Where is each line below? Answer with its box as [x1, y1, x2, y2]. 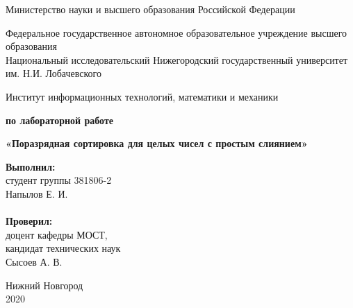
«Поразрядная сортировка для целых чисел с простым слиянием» [6, 136, 308, 151]
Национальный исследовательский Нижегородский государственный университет [6, 52, 348, 67]
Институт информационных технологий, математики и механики [6, 89, 279, 103]
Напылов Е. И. [6, 186, 68, 200]
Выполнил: [6, 159, 56, 173]
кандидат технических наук [6, 241, 121, 255]
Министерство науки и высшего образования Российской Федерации [6, 2, 295, 16]
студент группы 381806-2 [6, 173, 112, 187]
